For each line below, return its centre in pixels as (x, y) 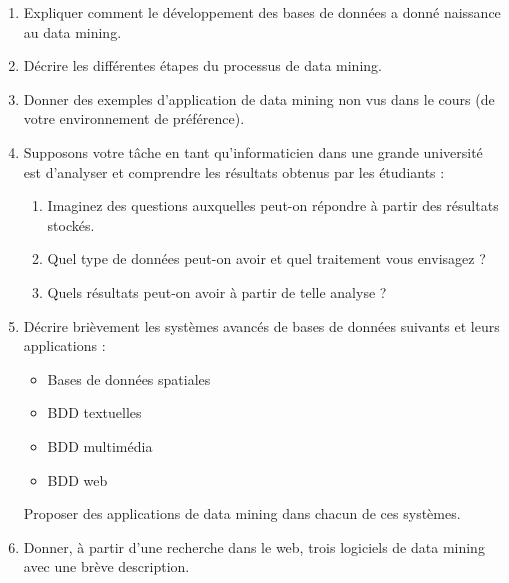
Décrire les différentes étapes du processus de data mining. (202, 65)
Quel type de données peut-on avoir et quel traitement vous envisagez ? (266, 258)
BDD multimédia (100, 445)
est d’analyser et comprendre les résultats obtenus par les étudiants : (234, 171)
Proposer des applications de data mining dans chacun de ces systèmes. (242, 513)
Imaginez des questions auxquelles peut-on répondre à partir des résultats (273, 205)
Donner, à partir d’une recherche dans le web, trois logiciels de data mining (254, 546)
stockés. (71, 224)
